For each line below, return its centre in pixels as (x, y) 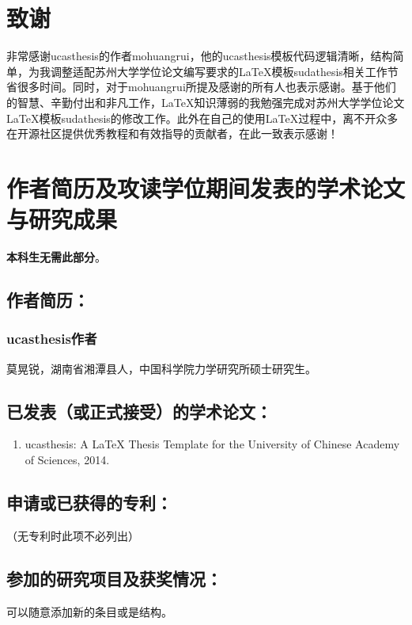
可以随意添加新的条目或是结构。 (89, 611)
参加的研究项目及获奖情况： (114, 578)
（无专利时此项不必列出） (73, 535)
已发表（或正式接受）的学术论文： (139, 411)
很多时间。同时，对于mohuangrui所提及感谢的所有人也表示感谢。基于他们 (206, 87)
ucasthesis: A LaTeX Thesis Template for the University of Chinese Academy (212, 444)
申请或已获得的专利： (89, 502)
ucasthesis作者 (52, 339)
